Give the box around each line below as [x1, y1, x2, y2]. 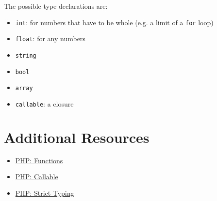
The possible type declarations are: [4, 1, 108, 11]
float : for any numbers [15, 33, 85, 44]
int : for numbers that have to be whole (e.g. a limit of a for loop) [15, 17, 214, 27]
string [15, 52, 36, 59]
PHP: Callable [15, 171, 58, 182]
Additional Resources [4, 127, 150, 147]
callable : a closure [15, 98, 74, 108]
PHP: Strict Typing [15, 187, 74, 198]
